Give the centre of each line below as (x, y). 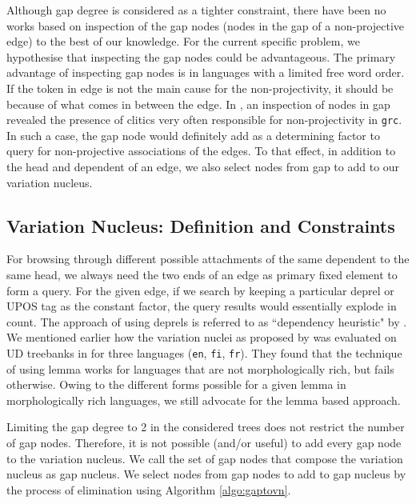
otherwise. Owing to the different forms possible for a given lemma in (176, 384)
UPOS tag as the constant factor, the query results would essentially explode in (202, 306)
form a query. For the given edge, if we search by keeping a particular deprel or (200, 290)
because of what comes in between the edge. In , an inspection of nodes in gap (198, 104)
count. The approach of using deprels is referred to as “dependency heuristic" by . (207, 321)
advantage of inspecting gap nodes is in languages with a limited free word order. (206, 72)
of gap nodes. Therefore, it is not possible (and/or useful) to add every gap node (204, 442)
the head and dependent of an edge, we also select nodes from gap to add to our (203, 166)
